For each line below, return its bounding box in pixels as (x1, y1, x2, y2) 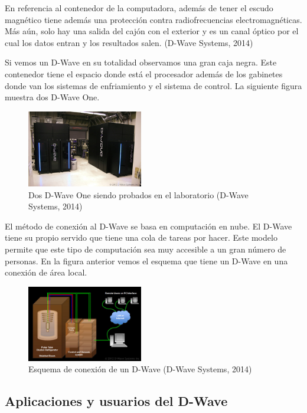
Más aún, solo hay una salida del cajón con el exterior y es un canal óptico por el (5, 25, 299, 37)
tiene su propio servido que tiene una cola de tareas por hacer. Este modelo (5, 231, 277, 244)
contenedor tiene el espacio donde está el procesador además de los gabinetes (5, 67, 283, 80)
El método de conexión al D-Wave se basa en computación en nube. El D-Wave (5, 219, 292, 232)
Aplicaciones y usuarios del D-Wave (5, 392, 228, 410)
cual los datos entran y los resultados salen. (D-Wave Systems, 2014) (5, 36, 253, 48)
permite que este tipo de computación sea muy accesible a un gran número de (5, 242, 286, 255)
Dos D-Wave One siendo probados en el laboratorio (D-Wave (28, 188, 249, 201)
